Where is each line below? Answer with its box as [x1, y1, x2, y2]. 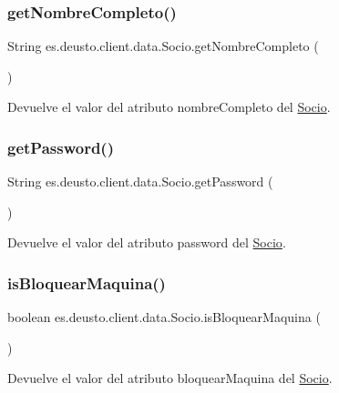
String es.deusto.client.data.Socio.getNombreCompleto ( [7, 36, 319, 55]
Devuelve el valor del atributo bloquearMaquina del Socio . [7, 368, 333, 388]
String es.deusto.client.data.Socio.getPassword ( [7, 172, 273, 191]
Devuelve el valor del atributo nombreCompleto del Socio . [7, 97, 331, 116]
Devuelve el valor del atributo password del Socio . [7, 233, 286, 252]
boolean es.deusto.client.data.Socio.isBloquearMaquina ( [7, 307, 321, 327]
